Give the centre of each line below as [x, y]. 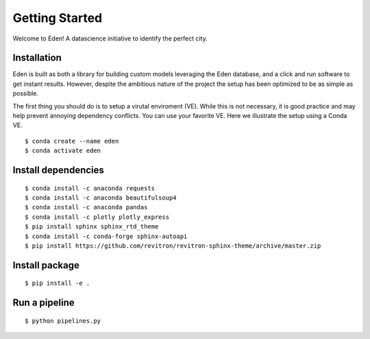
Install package [46, 265]
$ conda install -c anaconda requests [90, 188]
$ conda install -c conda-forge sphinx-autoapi [106, 236]
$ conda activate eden [63, 151]
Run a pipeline [44, 303]
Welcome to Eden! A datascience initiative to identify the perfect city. [110, 38]
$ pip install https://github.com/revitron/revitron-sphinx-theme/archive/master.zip [173, 246]
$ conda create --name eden [72, 141]
